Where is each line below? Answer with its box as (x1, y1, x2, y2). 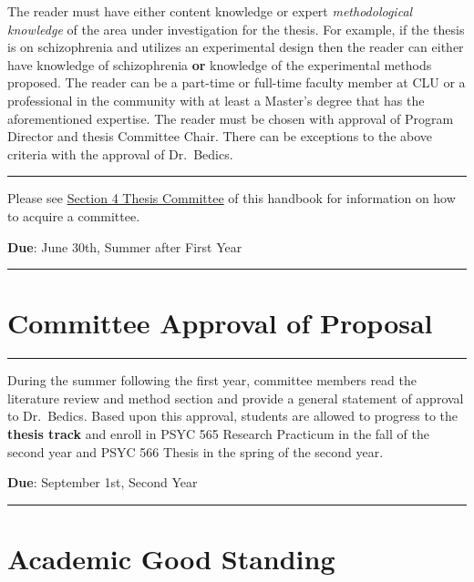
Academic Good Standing (7, 540, 335, 577)
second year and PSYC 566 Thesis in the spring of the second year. (7, 442, 384, 461)
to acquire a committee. (7, 206, 140, 225)
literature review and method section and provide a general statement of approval (7, 388, 464, 407)
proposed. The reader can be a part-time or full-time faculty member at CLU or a (7, 73, 466, 92)
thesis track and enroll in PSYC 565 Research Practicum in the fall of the (7, 424, 429, 444)
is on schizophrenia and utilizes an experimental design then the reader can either (7, 37, 464, 56)
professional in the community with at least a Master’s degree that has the (7, 90, 425, 109)
